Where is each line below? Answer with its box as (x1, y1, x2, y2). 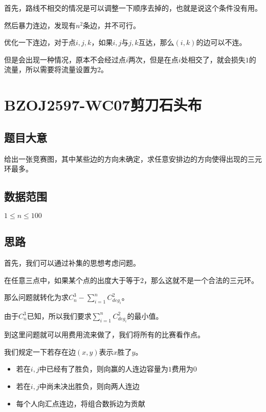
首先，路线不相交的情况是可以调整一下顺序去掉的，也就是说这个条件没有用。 (4, 3, 262, 13)
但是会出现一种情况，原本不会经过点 (4, 54, 126, 64)
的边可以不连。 (196, 37, 247, 48)
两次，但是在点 (128, 54, 179, 64)
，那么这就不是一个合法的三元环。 (144, 274, 258, 285)
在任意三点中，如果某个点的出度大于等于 (4, 274, 140, 285)
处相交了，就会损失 (181, 54, 246, 64)
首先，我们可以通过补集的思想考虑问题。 (4, 257, 140, 268)
